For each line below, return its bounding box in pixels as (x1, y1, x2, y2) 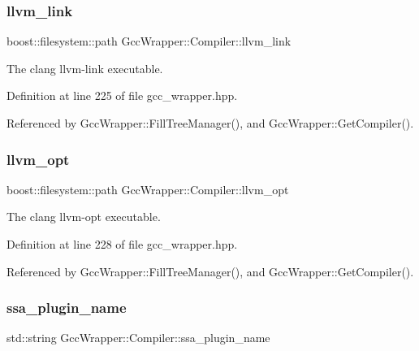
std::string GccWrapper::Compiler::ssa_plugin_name (6, 329, 270, 346)
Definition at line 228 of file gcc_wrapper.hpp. (6, 236, 238, 252)
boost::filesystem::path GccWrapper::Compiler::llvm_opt (6, 180, 289, 197)
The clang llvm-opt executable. (6, 208, 161, 225)
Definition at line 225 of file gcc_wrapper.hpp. (6, 87, 238, 104)
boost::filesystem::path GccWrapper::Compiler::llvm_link (6, 32, 292, 50)
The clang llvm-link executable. (6, 59, 163, 76)
